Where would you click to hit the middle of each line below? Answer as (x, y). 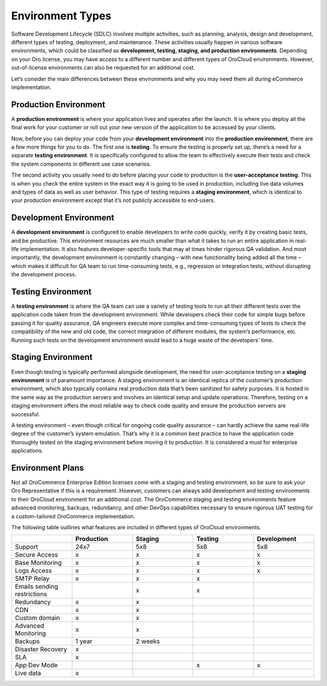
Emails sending (37, 587)
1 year (84, 641)
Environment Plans (48, 468)
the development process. (44, 275)
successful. (26, 414)
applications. (27, 451)
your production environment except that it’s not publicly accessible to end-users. (113, 200)
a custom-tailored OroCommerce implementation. (73, 516)
